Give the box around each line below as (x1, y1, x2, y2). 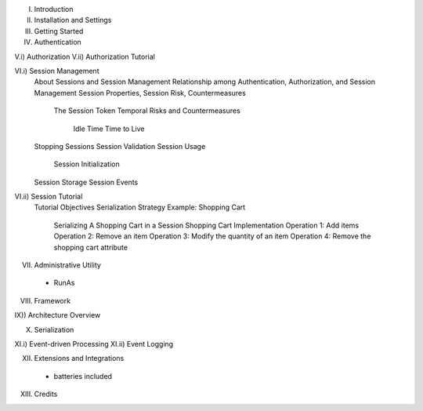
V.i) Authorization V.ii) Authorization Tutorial (14, 52, 156, 61)
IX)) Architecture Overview (14, 311, 101, 320)
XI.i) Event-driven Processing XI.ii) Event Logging (14, 339, 174, 348)
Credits (34, 389, 58, 399)
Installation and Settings (34, 16, 112, 25)
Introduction (34, 5, 74, 13)
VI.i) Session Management (14, 66, 99, 75)
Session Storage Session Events (34, 177, 139, 187)
